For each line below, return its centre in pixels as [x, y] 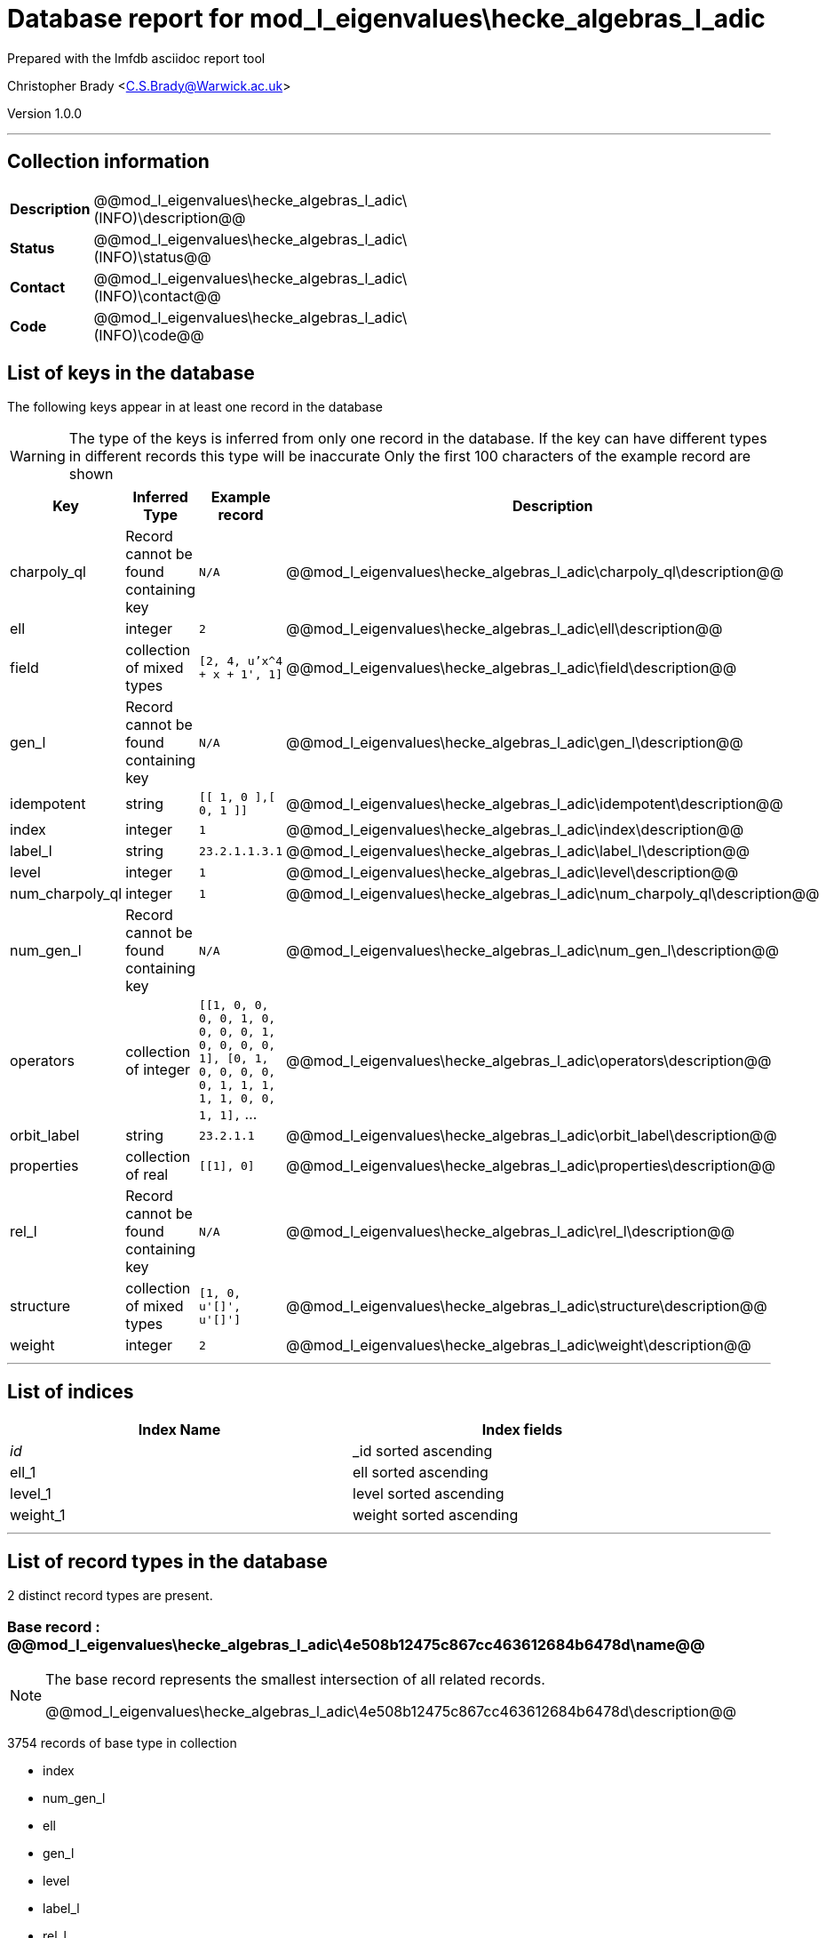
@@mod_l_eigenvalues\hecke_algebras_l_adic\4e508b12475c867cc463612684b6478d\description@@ [391, 1711]
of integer [158, 1070]
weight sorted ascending [436, 1515]
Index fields [522, 1430]
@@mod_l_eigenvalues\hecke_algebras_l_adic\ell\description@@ [504, 629]
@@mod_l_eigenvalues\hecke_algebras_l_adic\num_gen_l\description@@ [532, 951]
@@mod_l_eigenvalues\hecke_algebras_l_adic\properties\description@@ [531, 1166]
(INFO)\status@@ [152, 256]
